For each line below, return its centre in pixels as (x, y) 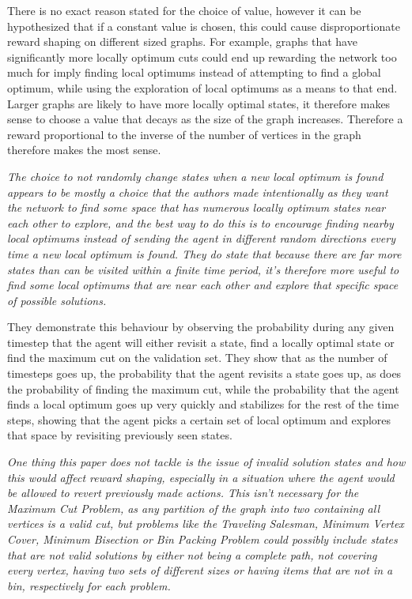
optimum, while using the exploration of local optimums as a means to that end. (202, 87)
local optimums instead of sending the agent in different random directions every (201, 238)
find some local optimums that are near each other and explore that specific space (203, 285)
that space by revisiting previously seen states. (120, 435)
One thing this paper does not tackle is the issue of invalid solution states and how (206, 462)
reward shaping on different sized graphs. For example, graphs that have (182, 41)
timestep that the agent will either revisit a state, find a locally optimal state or (201, 342)
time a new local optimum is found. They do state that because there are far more (204, 253)
